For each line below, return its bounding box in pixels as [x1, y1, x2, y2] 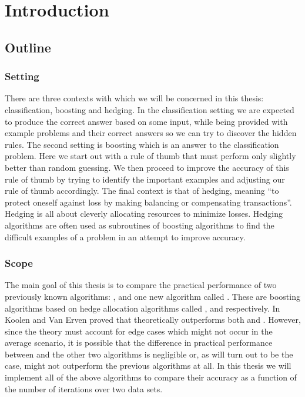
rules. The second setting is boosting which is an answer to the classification [5, 138, 279, 150]
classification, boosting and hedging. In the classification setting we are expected [5, 103, 294, 115]
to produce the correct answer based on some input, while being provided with [5, 115, 288, 127]
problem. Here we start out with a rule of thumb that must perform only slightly [5, 150, 296, 162]
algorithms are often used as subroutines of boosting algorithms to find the [5, 219, 274, 231]
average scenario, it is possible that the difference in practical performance [5, 336, 273, 349]
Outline [5, 38, 51, 56]
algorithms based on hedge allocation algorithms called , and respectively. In [5, 302, 280, 314]
